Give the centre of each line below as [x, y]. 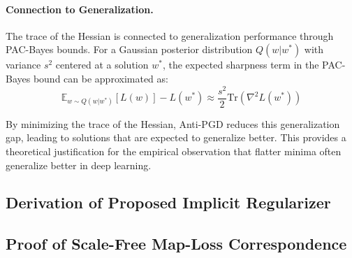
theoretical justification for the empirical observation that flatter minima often [174, 151]
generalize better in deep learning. [79, 165]
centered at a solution [102, 65]
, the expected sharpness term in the [241, 65]
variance [23, 65]
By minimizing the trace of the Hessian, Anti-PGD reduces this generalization [173, 123]
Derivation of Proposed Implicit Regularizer [168, 202]
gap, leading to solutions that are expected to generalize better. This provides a [176, 137]
